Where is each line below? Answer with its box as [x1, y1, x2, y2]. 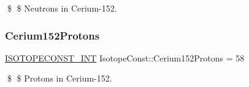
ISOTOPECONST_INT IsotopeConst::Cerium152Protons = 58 [5, 51, 245, 64]
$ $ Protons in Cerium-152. [7, 72, 112, 85]
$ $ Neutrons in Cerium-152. [7, 2, 117, 14]
